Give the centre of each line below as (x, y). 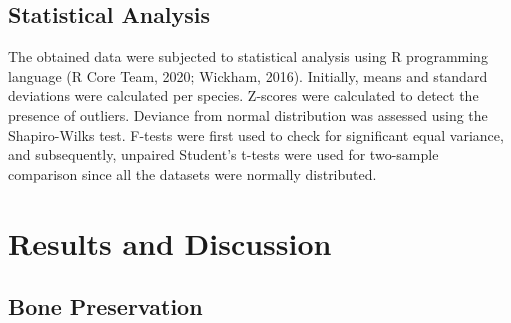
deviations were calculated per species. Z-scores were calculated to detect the (243, 95)
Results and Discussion (170, 242)
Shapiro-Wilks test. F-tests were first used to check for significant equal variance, (256, 134)
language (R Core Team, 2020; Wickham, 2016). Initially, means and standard (248, 75)
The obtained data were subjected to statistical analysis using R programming (248, 56)
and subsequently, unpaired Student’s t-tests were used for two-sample (223, 154)
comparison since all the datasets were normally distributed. (192, 173)
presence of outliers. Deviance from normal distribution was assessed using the (248, 114)
